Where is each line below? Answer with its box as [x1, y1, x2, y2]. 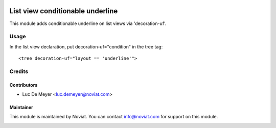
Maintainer [9, 105, 33, 110]
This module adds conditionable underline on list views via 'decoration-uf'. [9, 20, 167, 27]
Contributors [9, 82, 38, 88]
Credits [9, 68, 28, 75]
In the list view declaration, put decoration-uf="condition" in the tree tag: [9, 43, 163, 49]
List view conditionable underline [9, 7, 118, 15]
